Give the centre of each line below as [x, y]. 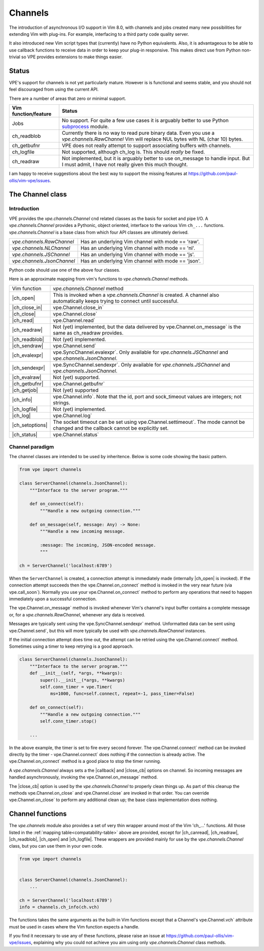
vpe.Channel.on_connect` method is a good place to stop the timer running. [85, 761]
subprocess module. [86, 126]
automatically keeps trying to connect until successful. [116, 301]
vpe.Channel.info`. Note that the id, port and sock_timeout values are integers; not [147, 396]
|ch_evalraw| [27, 377]
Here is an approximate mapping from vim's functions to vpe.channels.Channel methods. [99, 279]
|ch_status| [25, 435]
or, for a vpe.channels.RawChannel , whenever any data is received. [77, 614]
